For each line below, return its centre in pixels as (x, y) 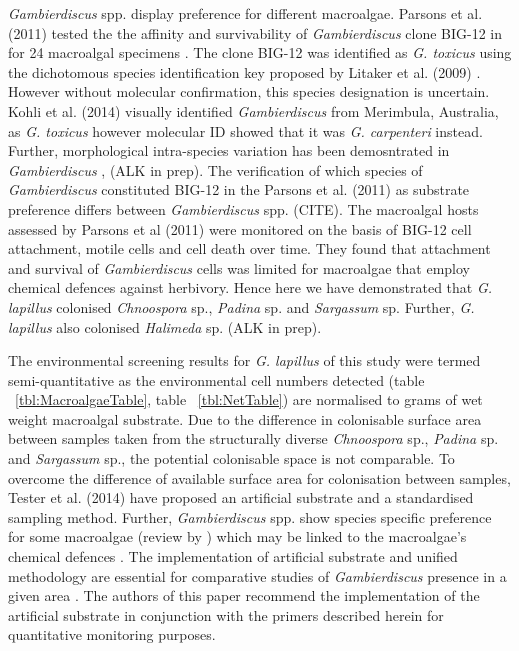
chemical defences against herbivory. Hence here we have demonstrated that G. (250, 287)
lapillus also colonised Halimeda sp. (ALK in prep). (165, 326)
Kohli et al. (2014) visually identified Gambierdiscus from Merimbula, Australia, (253, 110)
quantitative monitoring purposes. (112, 634)
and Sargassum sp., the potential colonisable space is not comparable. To (231, 458)
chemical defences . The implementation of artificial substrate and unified (233, 556)
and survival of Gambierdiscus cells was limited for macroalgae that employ (239, 267)
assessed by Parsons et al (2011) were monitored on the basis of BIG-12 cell (240, 228)
